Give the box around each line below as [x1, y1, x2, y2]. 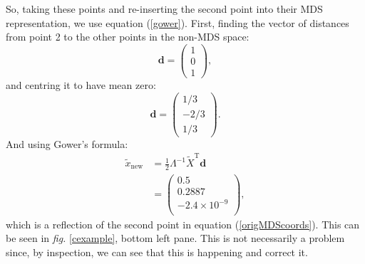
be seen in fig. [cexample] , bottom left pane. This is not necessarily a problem [6, 231, 345, 245]
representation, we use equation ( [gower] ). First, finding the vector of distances [6, 15, 349, 30]
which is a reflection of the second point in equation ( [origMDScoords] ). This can [6, 216, 360, 231]
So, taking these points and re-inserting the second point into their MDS [6, 1, 323, 16]
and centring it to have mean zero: [6, 77, 156, 92]
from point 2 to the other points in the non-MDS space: [6, 29, 250, 44]
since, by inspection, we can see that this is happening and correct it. [6, 244, 308, 259]
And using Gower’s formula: [6, 136, 128, 151]
